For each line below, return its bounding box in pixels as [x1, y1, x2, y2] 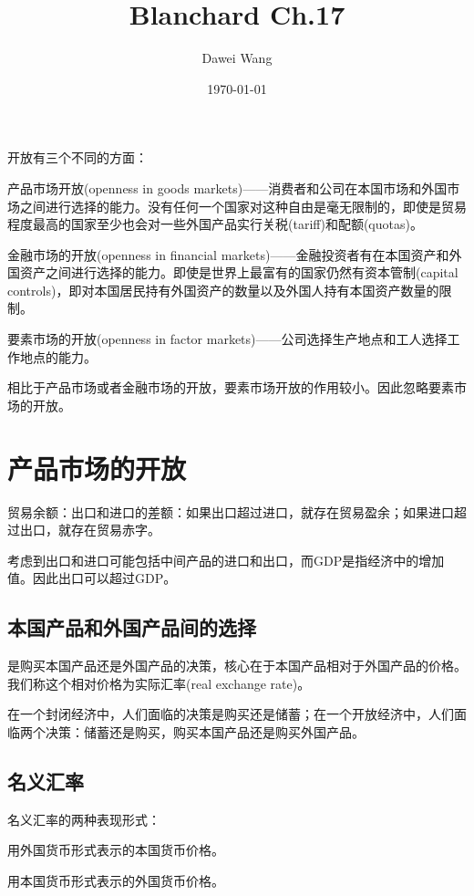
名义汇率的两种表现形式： [7, 809, 160, 828]
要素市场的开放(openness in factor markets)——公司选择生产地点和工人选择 [7, 329, 448, 349]
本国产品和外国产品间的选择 [7, 613, 256, 641]
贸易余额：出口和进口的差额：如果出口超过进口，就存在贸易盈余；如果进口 [7, 502, 454, 521]
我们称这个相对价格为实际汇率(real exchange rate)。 [7, 673, 311, 693]
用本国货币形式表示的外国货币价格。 [7, 870, 224, 890]
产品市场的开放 [7, 449, 187, 486]
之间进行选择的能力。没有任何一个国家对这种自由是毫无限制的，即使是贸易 [19, 196, 467, 215]
